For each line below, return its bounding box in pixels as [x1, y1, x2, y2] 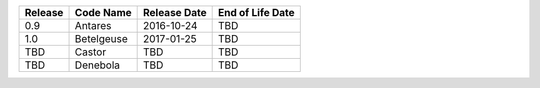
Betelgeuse [74, 32, 129, 45]
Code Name [74, 6, 132, 19]
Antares [74, 19, 112, 32]
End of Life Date [217, 6, 295, 19]
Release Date [143, 6, 207, 19]
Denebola [74, 58, 120, 72]
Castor [74, 45, 107, 59]
